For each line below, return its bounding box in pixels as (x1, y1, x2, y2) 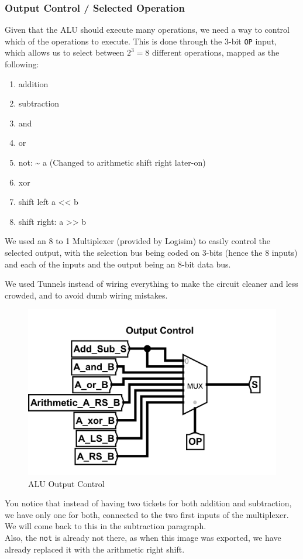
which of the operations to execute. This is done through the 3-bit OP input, (5, 35, 277, 47)
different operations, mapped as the (152, 46, 280, 59)
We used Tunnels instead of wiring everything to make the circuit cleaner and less (5, 277, 298, 290)
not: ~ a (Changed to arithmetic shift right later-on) (18, 156, 206, 169)
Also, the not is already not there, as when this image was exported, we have (5, 531, 281, 543)
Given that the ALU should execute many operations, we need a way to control (5, 23, 290, 36)
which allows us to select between (5, 46, 125, 59)
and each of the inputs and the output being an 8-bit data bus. (5, 258, 231, 270)
